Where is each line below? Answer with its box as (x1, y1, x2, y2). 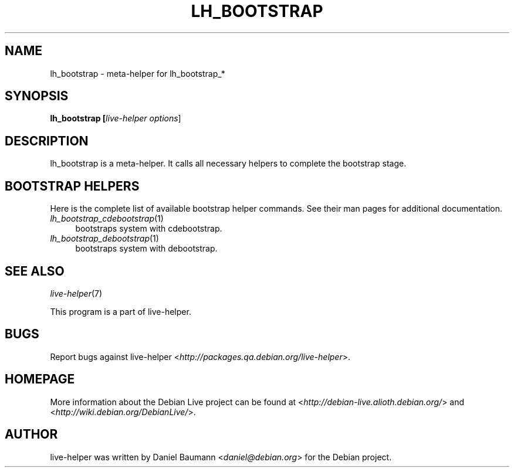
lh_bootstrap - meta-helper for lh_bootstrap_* (50, 68, 225, 79)
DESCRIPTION (5, 133, 89, 148)
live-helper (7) (50, 288, 103, 298)
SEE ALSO (5, 263, 65, 279)
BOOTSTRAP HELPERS (5, 178, 140, 193)
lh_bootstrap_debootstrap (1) (50, 233, 159, 244)
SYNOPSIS (5, 89, 69, 104)
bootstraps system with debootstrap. (75, 243, 218, 254)
